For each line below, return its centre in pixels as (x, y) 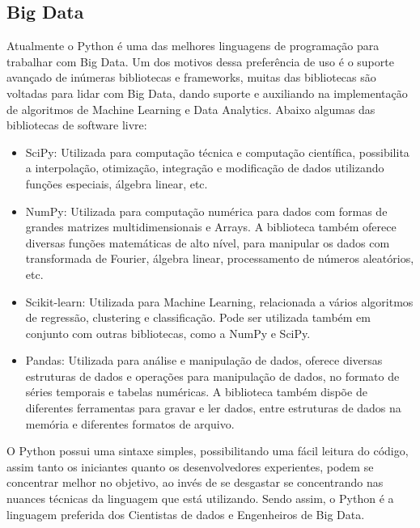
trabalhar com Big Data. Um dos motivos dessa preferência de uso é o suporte (200, 61)
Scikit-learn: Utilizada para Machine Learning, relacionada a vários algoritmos (219, 301)
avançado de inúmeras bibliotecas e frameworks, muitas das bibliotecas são (191, 77)
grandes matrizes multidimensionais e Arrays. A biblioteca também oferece (211, 227)
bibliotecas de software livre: (77, 125)
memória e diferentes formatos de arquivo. (130, 423)
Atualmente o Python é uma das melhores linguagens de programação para (193, 46)
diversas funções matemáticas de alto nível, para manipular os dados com (208, 242)
